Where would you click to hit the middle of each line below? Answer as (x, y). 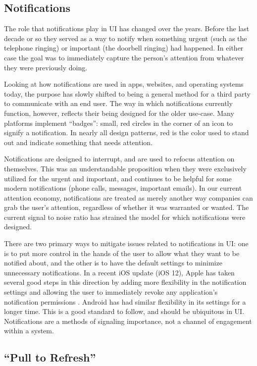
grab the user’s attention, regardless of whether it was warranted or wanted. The (127, 207)
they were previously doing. (46, 67)
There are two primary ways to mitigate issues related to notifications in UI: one (126, 243)
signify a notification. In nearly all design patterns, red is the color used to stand (127, 132)
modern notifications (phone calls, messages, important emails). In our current (123, 188)
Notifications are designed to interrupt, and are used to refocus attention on (119, 159)
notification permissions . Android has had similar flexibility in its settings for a (125, 301)
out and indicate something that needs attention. (78, 142)
